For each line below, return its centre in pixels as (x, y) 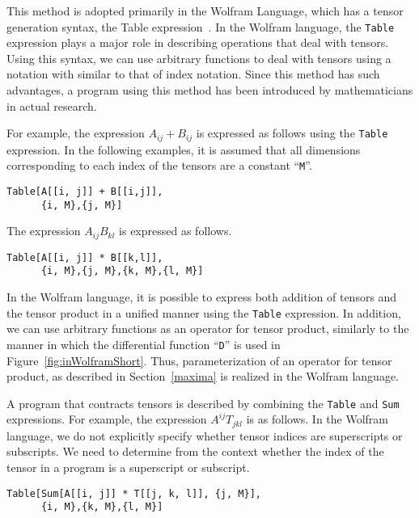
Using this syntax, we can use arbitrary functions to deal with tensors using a (199, 58)
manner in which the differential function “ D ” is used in (144, 344)
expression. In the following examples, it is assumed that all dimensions (184, 149)
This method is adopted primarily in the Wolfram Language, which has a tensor (205, 11)
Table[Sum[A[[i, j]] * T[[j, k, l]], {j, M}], (134, 493)
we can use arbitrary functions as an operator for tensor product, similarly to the (208, 328)
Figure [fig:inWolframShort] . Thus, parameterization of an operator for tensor (199, 360)
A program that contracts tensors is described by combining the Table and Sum (203, 403)
